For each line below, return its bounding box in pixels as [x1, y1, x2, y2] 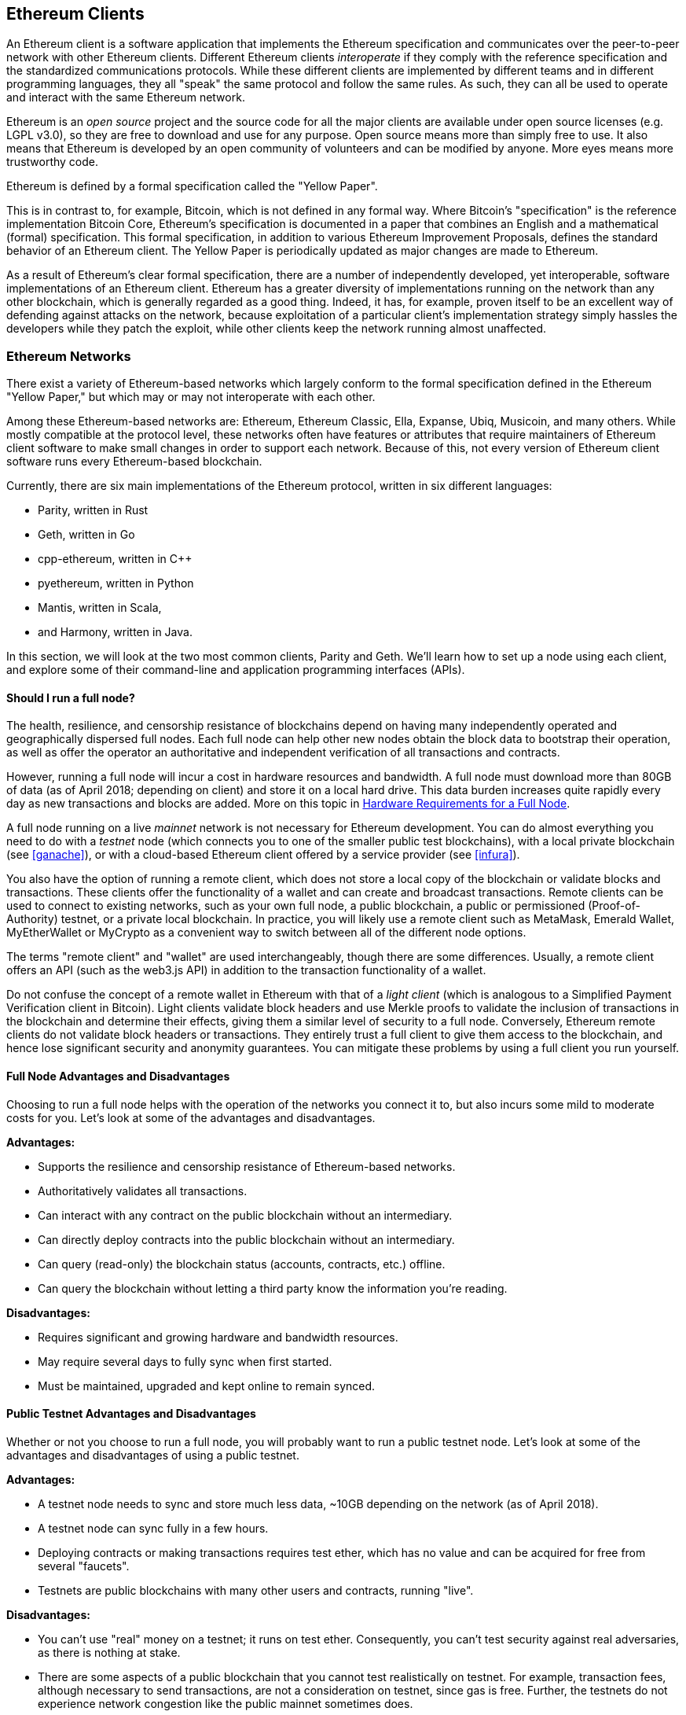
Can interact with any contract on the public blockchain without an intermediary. [38, 1208, 453, 1222]
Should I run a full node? [6, 690, 135, 705]
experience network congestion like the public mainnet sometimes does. [38, 1696, 413, 1710]
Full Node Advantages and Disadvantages [6, 1069, 230, 1083]
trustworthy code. [6, 155, 99, 169]
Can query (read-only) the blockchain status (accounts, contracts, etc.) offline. [38, 1257, 446, 1271]
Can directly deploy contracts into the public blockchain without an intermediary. [38, 1232, 455, 1246]
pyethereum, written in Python [38, 576, 194, 591]
